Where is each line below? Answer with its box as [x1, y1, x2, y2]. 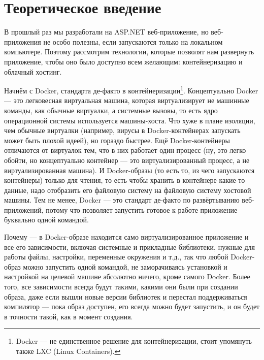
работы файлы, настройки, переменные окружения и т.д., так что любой [4, 251, 228, 262]
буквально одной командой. [4, 214, 89, 225]
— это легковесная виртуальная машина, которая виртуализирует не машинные [4, 95, 249, 106]
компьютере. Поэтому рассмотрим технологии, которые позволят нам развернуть [4, 46, 254, 57]
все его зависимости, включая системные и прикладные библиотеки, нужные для [4, 241, 255, 252]
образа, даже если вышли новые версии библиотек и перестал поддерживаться [4, 291, 247, 302]
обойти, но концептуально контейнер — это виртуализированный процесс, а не [4, 154, 250, 165]
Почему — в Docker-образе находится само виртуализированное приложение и [4, 232, 249, 242]
